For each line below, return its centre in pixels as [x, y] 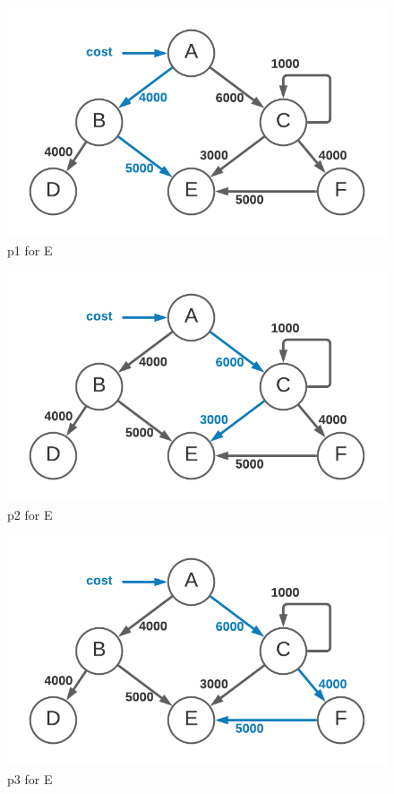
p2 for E [30, 514]
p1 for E [30, 250]
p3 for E [30, 778]
